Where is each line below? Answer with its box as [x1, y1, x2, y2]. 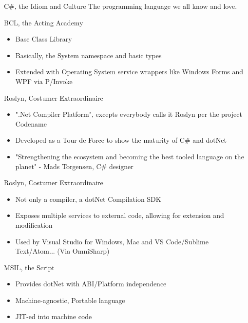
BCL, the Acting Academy [4, 17, 83, 27]
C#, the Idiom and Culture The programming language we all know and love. [4, 1, 237, 11]
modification [15, 219, 53, 230]
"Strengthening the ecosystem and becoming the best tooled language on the [15, 151, 244, 161]
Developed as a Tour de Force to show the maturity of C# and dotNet [15, 135, 227, 145]
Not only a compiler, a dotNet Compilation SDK [15, 194, 161, 204]
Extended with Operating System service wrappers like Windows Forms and [15, 66, 244, 77]
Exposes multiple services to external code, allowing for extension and [15, 210, 224, 220]
